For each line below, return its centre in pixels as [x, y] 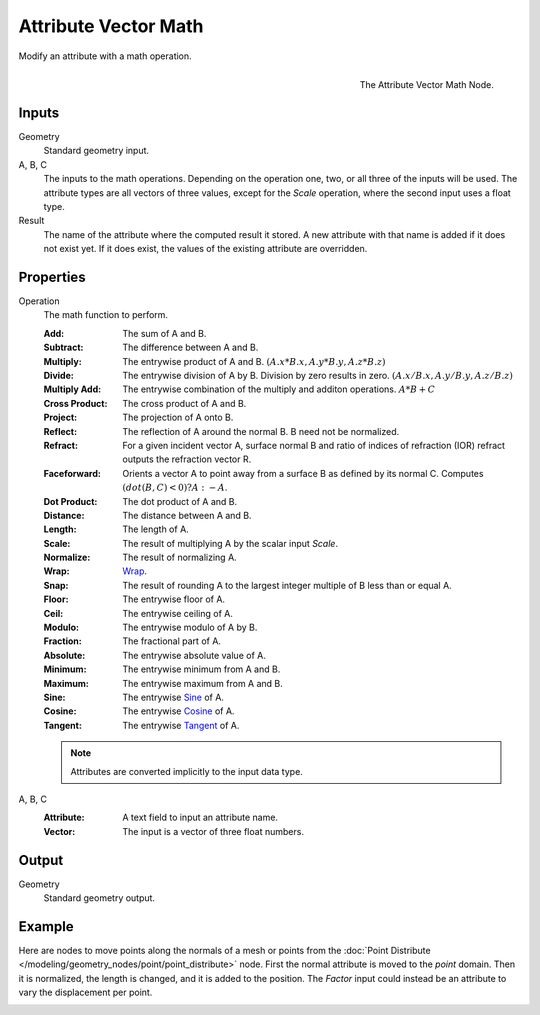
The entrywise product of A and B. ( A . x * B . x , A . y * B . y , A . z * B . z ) [254, 361]
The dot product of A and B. [180, 501]
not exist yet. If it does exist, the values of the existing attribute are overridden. [205, 249]
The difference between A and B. [190, 347]
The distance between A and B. [187, 515]
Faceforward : [72, 473]
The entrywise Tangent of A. [181, 725]
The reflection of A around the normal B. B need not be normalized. [261, 431]
